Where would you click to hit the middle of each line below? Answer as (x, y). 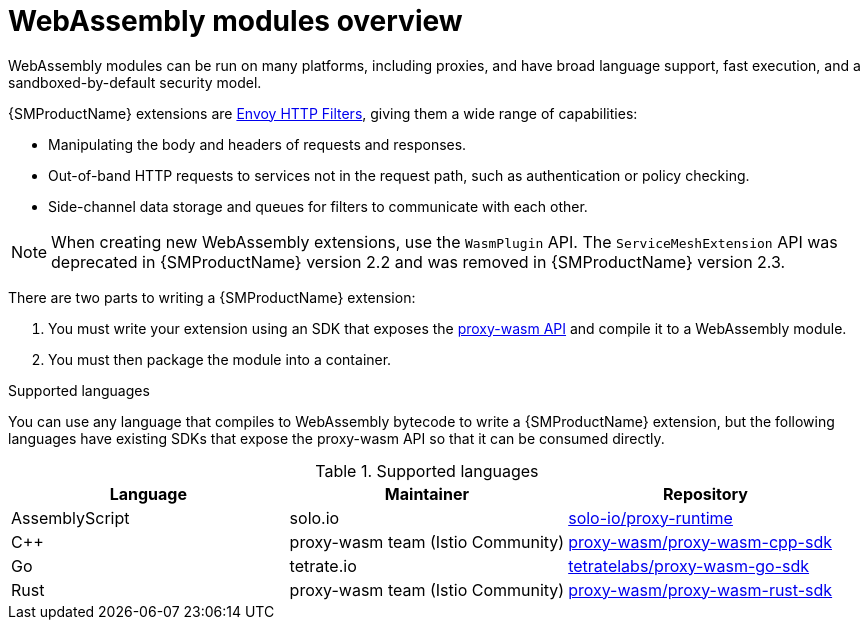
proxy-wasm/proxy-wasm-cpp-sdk (700, 541)
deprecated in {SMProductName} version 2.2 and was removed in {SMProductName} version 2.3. (418, 261)
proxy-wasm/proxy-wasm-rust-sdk (700, 589)
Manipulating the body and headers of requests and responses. (257, 144)
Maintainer (426, 493)
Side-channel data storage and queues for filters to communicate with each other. (318, 206)
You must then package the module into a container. (220, 359)
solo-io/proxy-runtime (650, 517)
